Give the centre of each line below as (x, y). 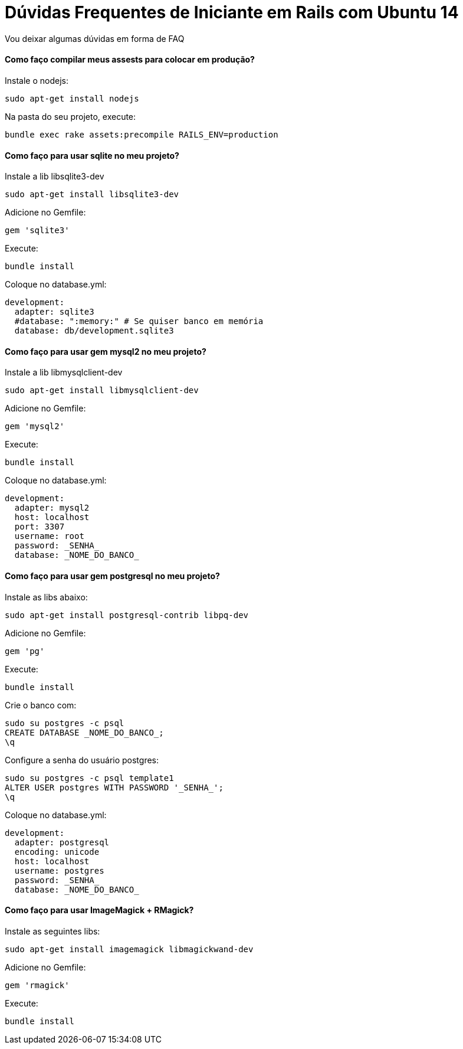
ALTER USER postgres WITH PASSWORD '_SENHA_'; (114, 787)
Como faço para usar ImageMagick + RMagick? (99, 910)
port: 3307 (40, 527)
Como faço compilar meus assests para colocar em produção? (130, 60)
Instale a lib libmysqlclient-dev (64, 372)
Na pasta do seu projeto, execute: (70, 116)
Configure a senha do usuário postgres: (82, 760)
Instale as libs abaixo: (46, 597)
